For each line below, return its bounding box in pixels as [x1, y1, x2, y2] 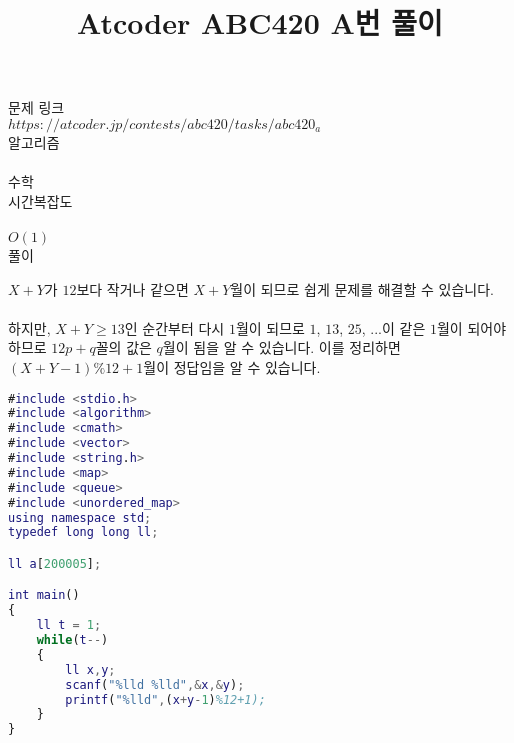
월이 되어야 [436, 317, 507, 338]
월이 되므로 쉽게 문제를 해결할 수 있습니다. [230, 278, 494, 299]
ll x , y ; [65, 662, 116, 677]
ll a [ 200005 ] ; [8, 556, 102, 571]
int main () [8, 588, 80, 603]
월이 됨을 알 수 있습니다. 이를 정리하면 [162, 337, 401, 358]
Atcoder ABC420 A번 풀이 [77, 2, 443, 43]
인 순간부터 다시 [124, 317, 225, 338]
